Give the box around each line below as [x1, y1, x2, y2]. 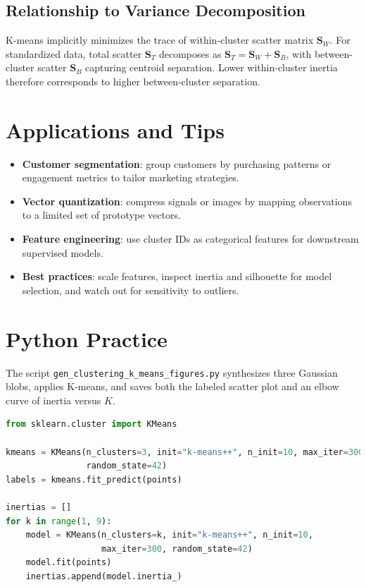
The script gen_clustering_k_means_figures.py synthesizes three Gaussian [6, 365, 338, 380]
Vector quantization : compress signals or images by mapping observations [22, 193, 352, 208]
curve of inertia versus [6, 392, 101, 407]
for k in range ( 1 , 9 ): [6, 516, 112, 526]
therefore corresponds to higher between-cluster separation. [6, 73, 260, 88]
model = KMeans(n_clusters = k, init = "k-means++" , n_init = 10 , [25, 530, 313, 540]
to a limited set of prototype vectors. [22, 207, 181, 222]
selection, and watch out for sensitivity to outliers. [22, 282, 239, 297]
